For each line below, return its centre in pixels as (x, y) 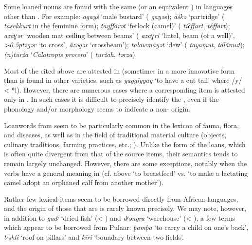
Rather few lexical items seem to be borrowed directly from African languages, (121, 198)
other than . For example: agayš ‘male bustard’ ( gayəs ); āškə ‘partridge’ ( (114, 16)
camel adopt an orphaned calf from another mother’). (84, 182)
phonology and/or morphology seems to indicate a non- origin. (97, 108)
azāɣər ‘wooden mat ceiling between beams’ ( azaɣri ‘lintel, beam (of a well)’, (119, 35)
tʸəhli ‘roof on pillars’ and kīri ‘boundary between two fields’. (94, 237)
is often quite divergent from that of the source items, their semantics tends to (121, 154)
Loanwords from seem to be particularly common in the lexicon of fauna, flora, (121, 125)
